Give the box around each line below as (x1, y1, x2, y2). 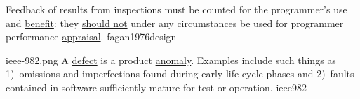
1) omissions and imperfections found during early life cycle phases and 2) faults (6, 66, 354, 81)
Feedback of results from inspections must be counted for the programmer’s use (6, 2, 347, 16)
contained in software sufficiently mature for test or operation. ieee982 (6, 79, 307, 94)
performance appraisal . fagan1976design (6, 29, 177, 44)
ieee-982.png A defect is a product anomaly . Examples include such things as (6, 52, 336, 67)
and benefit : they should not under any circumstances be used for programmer (6, 15, 344, 30)
